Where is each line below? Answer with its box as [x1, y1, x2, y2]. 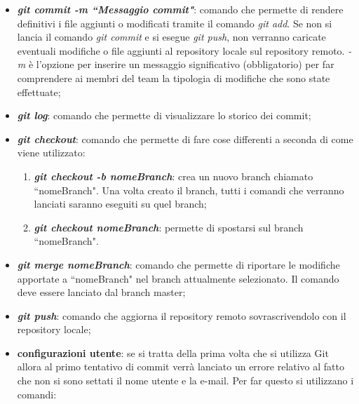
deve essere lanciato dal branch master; [17, 285, 186, 299]
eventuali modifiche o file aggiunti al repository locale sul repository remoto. [17, 43, 345, 58]
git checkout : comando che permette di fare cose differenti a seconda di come [17, 131, 353, 146]
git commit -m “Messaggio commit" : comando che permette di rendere [17, 2, 344, 16]
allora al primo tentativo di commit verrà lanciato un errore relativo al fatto [17, 359, 345, 374]
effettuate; [17, 84, 61, 99]
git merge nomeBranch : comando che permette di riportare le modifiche [17, 257, 340, 271]
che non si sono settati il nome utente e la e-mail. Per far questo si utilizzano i [17, 373, 354, 388]
